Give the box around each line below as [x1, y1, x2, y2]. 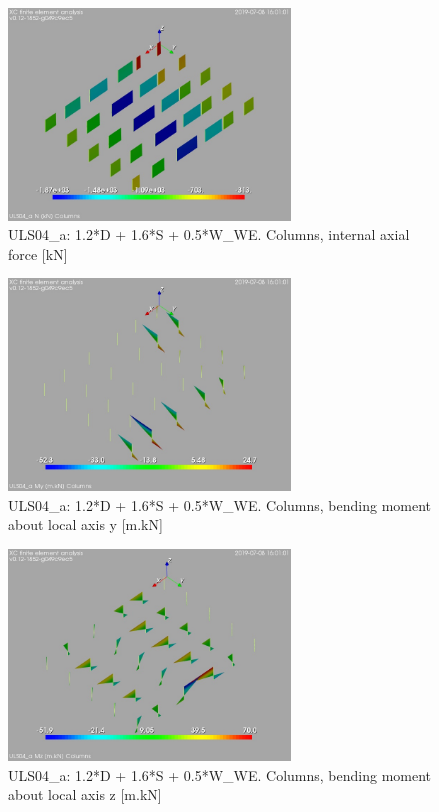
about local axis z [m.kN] [8, 784, 162, 805]
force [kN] [8, 243, 68, 264]
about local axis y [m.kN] [8, 514, 163, 535]
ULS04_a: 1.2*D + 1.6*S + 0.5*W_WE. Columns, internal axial [8, 224, 410, 245]
